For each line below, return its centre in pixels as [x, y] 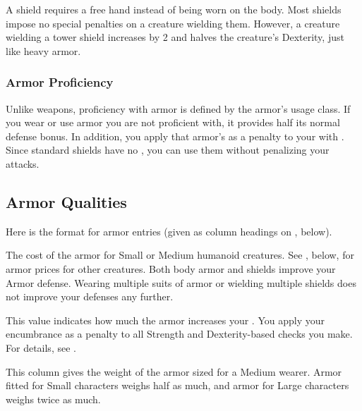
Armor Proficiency [60, 82]
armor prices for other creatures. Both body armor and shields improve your [171, 268]
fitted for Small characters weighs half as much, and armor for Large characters [177, 385]
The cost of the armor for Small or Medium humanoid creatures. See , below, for [180, 255]
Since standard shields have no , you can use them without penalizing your [168, 150]
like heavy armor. [43, 50]
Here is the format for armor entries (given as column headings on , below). [169, 231]
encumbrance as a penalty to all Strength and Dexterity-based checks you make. [179, 334]
